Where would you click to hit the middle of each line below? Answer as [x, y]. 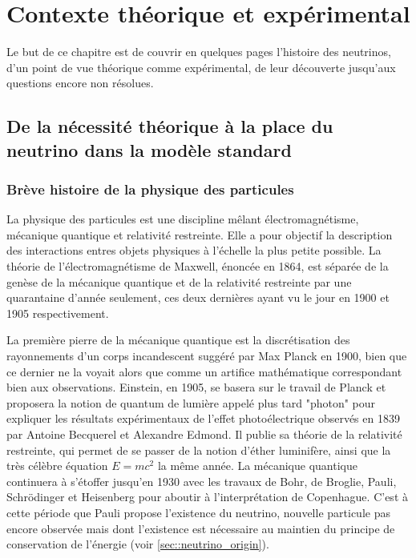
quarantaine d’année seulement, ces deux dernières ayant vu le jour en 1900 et [198, 297]
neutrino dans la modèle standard [149, 149]
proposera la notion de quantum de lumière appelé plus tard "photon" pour [191, 402]
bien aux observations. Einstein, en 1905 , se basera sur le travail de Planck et [196, 387]
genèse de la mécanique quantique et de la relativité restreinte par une [179, 281]
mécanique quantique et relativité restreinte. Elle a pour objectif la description [200, 234]
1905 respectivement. [58, 313]
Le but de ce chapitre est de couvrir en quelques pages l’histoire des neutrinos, [199, 52]
